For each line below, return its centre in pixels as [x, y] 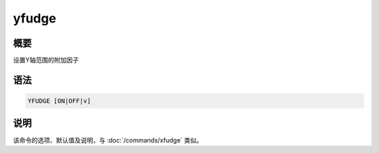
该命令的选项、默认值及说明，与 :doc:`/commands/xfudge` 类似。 [108, 140]
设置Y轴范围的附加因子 [46, 60]
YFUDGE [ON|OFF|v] [59, 101]
